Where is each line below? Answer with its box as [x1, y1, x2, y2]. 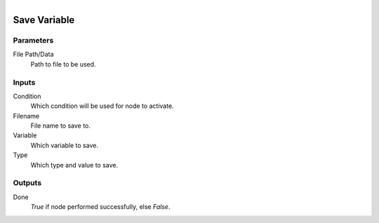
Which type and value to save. [30, 161, 119, 169]
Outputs [13, 178, 42, 188]
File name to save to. [30, 121, 91, 130]
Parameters [13, 35, 54, 45]
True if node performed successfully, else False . [30, 203, 171, 211]
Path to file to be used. [30, 60, 96, 68]
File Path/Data [13, 50, 54, 59]
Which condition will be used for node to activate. [30, 102, 175, 110]
